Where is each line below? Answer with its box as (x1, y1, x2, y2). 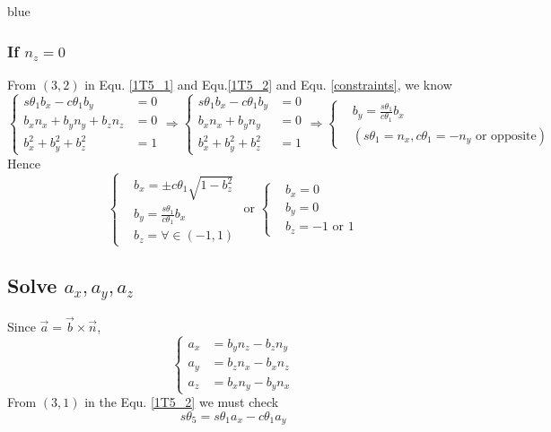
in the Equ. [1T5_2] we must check (84, 393, 279, 411)
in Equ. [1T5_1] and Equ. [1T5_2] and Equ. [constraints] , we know (84, 74, 452, 93)
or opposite (475, 129, 537, 143)
